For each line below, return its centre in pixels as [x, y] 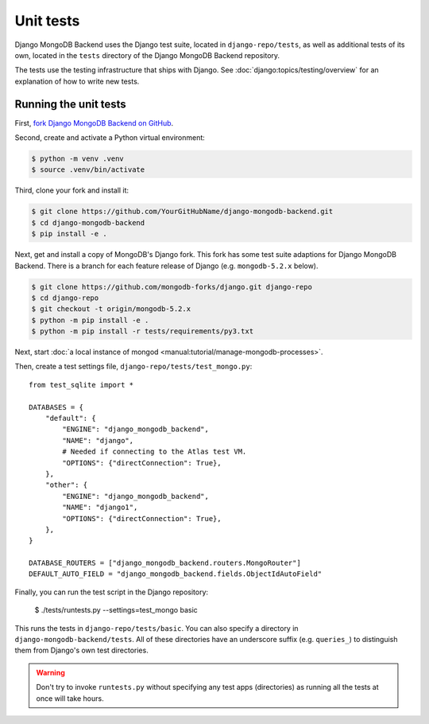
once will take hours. [70, 698]
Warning [50, 672]
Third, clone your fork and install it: [72, 190]
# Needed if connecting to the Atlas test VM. [155, 452]
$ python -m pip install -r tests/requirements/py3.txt [143, 331]
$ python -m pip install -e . [90, 320]
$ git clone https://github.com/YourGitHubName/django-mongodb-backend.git [182, 212]
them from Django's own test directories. [81, 650]
